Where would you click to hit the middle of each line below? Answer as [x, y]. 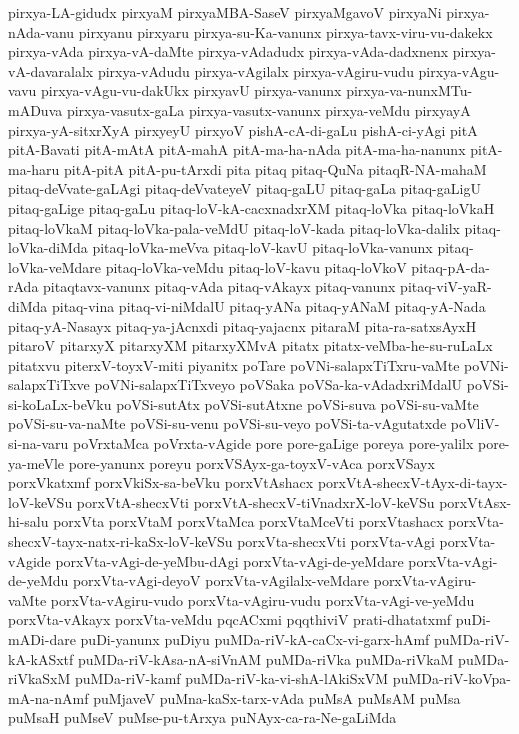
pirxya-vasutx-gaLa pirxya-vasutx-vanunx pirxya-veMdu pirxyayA [268, 109]
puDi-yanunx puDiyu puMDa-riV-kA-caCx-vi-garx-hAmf [255, 639]
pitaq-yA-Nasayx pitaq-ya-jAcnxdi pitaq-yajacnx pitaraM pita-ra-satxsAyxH [242, 325]
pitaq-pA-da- [450, 266]
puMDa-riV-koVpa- [451, 678]
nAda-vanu [41, 31]
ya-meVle [36, 462]
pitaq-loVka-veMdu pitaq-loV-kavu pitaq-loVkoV [256, 266]
